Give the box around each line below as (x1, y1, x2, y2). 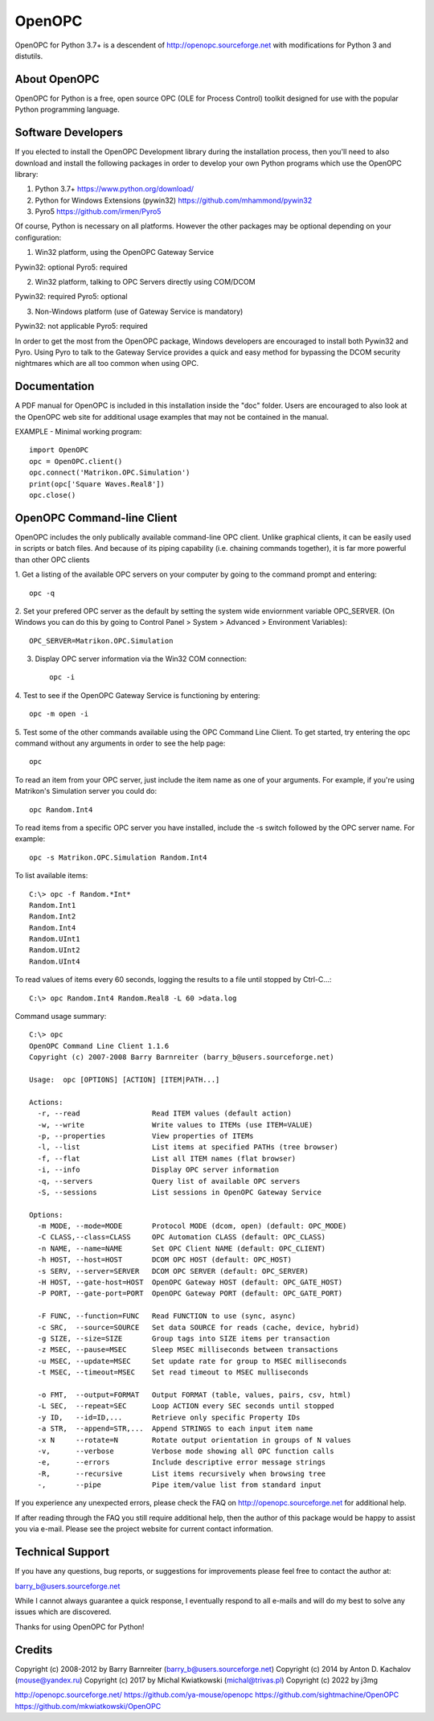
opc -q (29, 588, 55, 598)
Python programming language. (14, 105, 120, 114)
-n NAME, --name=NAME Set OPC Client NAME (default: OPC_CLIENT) (37, 1243, 326, 1253)
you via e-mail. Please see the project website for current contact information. (14, 1524, 273, 1534)
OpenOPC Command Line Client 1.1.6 (29, 1041, 170, 1050)
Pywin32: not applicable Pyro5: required (14, 322, 148, 331)
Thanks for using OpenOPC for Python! (14, 1621, 145, 1632)
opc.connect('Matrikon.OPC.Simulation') (29, 468, 190, 478)
